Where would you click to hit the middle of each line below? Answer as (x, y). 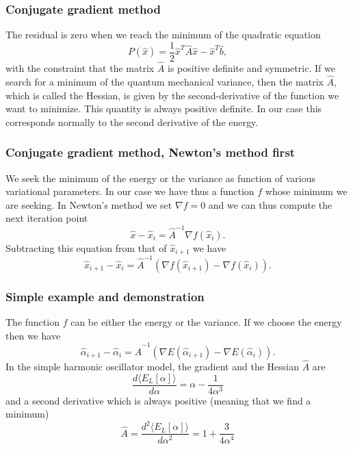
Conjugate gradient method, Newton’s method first (151, 152)
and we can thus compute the (270, 204)
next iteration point (47, 218)
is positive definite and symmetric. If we (251, 68)
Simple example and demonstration (105, 296)
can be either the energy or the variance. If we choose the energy (206, 321)
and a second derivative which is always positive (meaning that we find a (158, 400)
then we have (33, 335)
